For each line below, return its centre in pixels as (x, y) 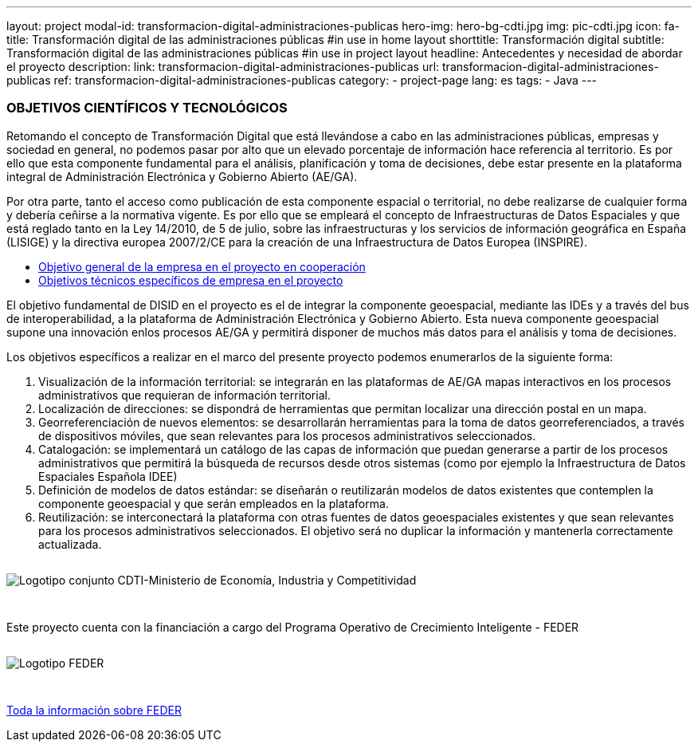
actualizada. (70, 544)
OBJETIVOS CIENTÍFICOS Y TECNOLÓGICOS (147, 108)
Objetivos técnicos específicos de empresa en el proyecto (191, 280)
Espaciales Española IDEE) (108, 476)
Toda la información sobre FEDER (94, 710)
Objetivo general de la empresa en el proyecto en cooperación (202, 266)
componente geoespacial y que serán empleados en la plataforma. (214, 503)
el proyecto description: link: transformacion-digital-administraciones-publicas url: (223, 67)
